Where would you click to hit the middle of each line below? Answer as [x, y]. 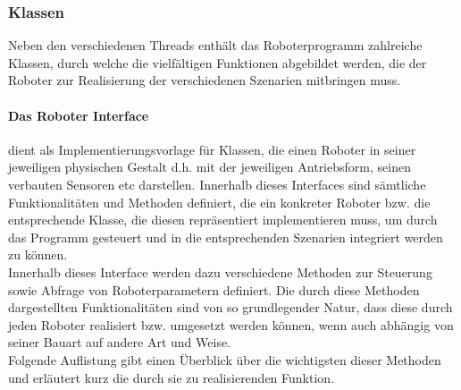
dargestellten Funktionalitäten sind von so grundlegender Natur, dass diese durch [230, 307]
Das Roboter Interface [79, 115]
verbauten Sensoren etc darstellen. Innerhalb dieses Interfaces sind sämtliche [217, 184]
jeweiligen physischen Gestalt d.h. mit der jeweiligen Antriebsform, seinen [210, 167]
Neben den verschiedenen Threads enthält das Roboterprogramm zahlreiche [215, 45]
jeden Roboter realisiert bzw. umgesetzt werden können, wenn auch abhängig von [231, 324]
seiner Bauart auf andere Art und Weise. [120, 342]
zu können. [38, 254]
